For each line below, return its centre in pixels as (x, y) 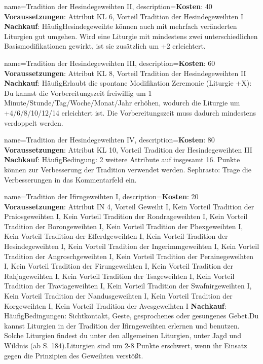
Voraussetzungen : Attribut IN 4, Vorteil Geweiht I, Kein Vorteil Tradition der (129, 206)
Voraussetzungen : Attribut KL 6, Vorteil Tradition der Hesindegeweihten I (124, 16)
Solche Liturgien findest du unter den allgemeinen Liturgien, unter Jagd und (123, 335)
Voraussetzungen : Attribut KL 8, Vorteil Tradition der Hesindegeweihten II (125, 73)
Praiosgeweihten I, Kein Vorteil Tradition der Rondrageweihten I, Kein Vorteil (126, 216)
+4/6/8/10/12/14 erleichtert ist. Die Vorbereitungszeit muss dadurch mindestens (130, 112)
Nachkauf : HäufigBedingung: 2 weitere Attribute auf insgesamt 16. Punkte (122, 159)
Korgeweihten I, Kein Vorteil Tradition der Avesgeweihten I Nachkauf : (115, 305)
